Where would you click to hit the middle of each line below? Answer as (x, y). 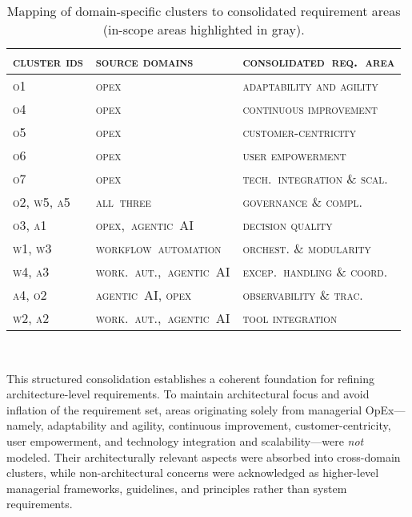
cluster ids (48, 61)
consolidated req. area (319, 61)
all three (124, 202)
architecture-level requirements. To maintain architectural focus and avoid (188, 394)
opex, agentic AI (144, 225)
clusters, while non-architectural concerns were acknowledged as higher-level (193, 473)
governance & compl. (302, 202)
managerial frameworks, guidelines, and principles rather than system (177, 488)
